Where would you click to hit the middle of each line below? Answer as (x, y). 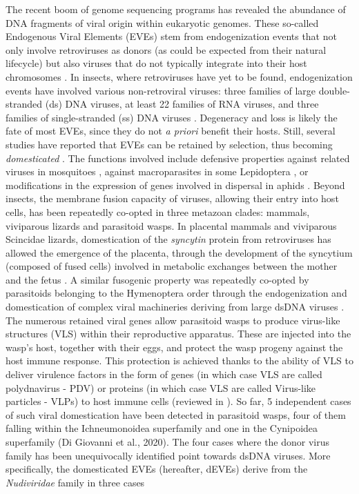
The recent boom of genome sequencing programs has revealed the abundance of (176, 9)
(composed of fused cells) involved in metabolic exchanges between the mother (172, 266)
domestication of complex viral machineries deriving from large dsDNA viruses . (175, 307)
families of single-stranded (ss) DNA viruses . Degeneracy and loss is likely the (172, 117)
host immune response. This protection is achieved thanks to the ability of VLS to (179, 360)
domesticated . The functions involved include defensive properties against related (178, 158)
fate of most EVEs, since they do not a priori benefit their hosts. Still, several (171, 131)
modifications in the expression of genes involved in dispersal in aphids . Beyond (175, 185)
